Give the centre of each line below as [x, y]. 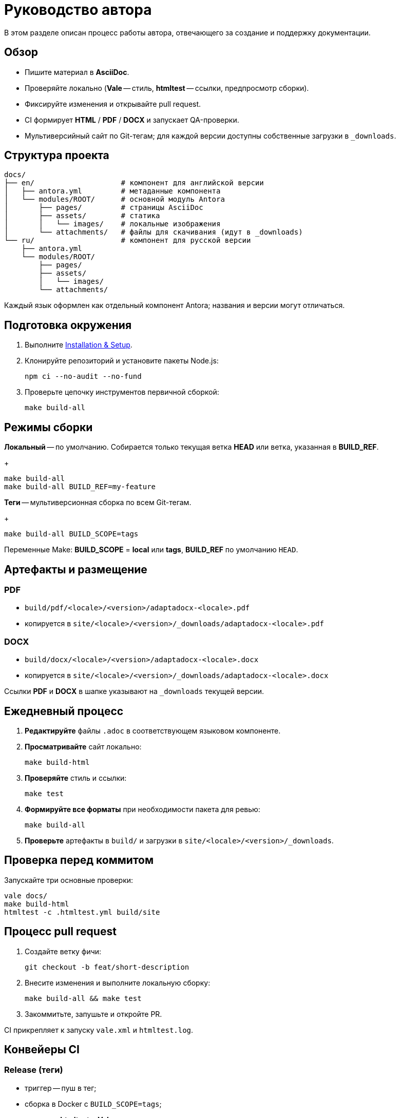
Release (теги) [34, 1070]
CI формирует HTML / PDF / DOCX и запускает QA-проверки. [132, 120]
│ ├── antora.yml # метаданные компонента [112, 191]
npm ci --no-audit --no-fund [83, 377]
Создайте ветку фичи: [63, 951]
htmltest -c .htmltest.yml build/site [82, 912]
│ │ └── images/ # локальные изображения [112, 224]
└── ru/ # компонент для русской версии [128, 240]
